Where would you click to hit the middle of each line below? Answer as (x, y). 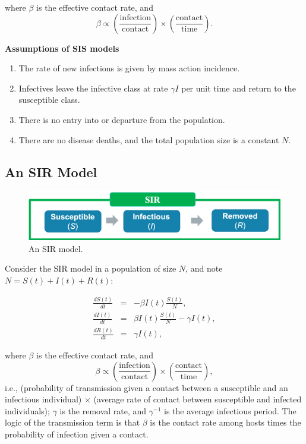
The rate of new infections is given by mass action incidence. (129, 68)
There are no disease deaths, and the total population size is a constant (149, 139)
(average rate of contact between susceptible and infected (198, 399)
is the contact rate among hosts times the (225, 422)
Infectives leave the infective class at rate (93, 88)
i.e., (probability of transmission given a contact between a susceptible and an (146, 387)
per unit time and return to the (239, 88)
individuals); (27, 410)
